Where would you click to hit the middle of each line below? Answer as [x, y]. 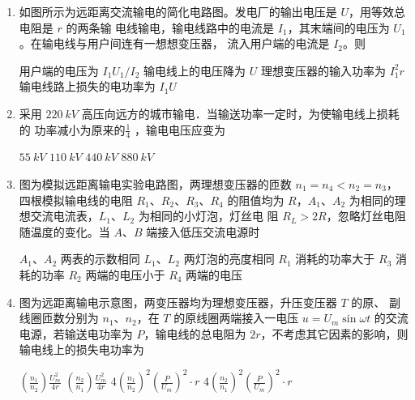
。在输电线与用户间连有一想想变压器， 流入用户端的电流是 [174, 43]
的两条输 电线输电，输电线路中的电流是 [170, 27]
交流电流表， [64, 216]
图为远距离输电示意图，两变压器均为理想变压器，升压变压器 [178, 302]
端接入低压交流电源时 [203, 231]
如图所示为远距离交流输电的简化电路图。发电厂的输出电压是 [178, 11]
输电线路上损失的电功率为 [87, 86]
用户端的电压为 [59, 70]
